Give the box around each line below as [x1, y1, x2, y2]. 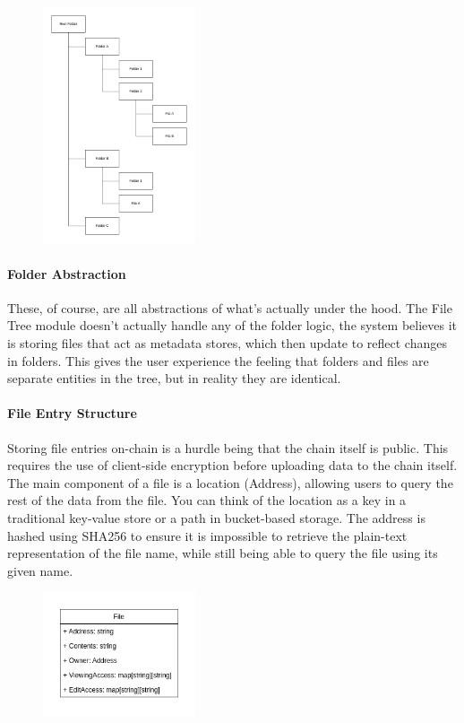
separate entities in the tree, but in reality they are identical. [7, 369, 341, 388]
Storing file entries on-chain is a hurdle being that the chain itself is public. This [7, 438, 449, 457]
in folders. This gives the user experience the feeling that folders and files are [7, 351, 429, 370]
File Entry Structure [7, 404, 137, 422]
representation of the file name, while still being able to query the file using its [7, 544, 438, 562]
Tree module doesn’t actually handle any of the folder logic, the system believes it [7, 316, 458, 335]
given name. [7, 561, 73, 579]
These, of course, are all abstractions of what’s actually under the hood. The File [7, 298, 452, 317]
